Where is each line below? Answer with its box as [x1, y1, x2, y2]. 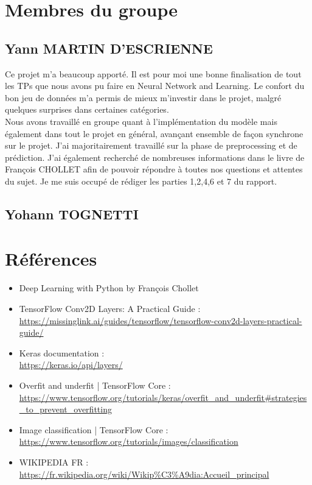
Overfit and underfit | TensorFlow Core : [19, 378, 171, 391]
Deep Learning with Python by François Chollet [19, 281, 199, 294]
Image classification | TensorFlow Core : [19, 423, 168, 436]
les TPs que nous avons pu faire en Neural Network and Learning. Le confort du [5, 79, 305, 92]
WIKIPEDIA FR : [19, 455, 89, 468]
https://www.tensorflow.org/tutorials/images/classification [19, 435, 238, 448]
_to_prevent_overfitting [19, 403, 112, 416]
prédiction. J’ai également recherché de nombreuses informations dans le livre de [5, 150, 305, 163]
